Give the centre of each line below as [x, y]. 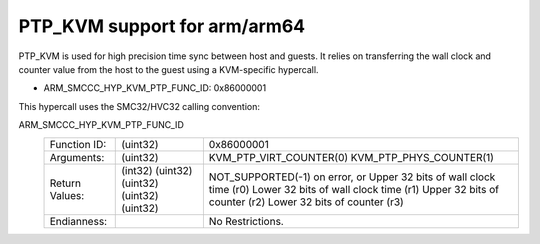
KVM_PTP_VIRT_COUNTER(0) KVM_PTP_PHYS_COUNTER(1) [351, 157]
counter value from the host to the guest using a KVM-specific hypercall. [168, 69]
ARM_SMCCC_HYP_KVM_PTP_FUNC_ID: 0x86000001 [155, 88]
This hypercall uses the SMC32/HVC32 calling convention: [139, 106]
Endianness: [78, 221]
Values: [67, 195]
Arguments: [77, 157]
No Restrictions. [246, 221]
